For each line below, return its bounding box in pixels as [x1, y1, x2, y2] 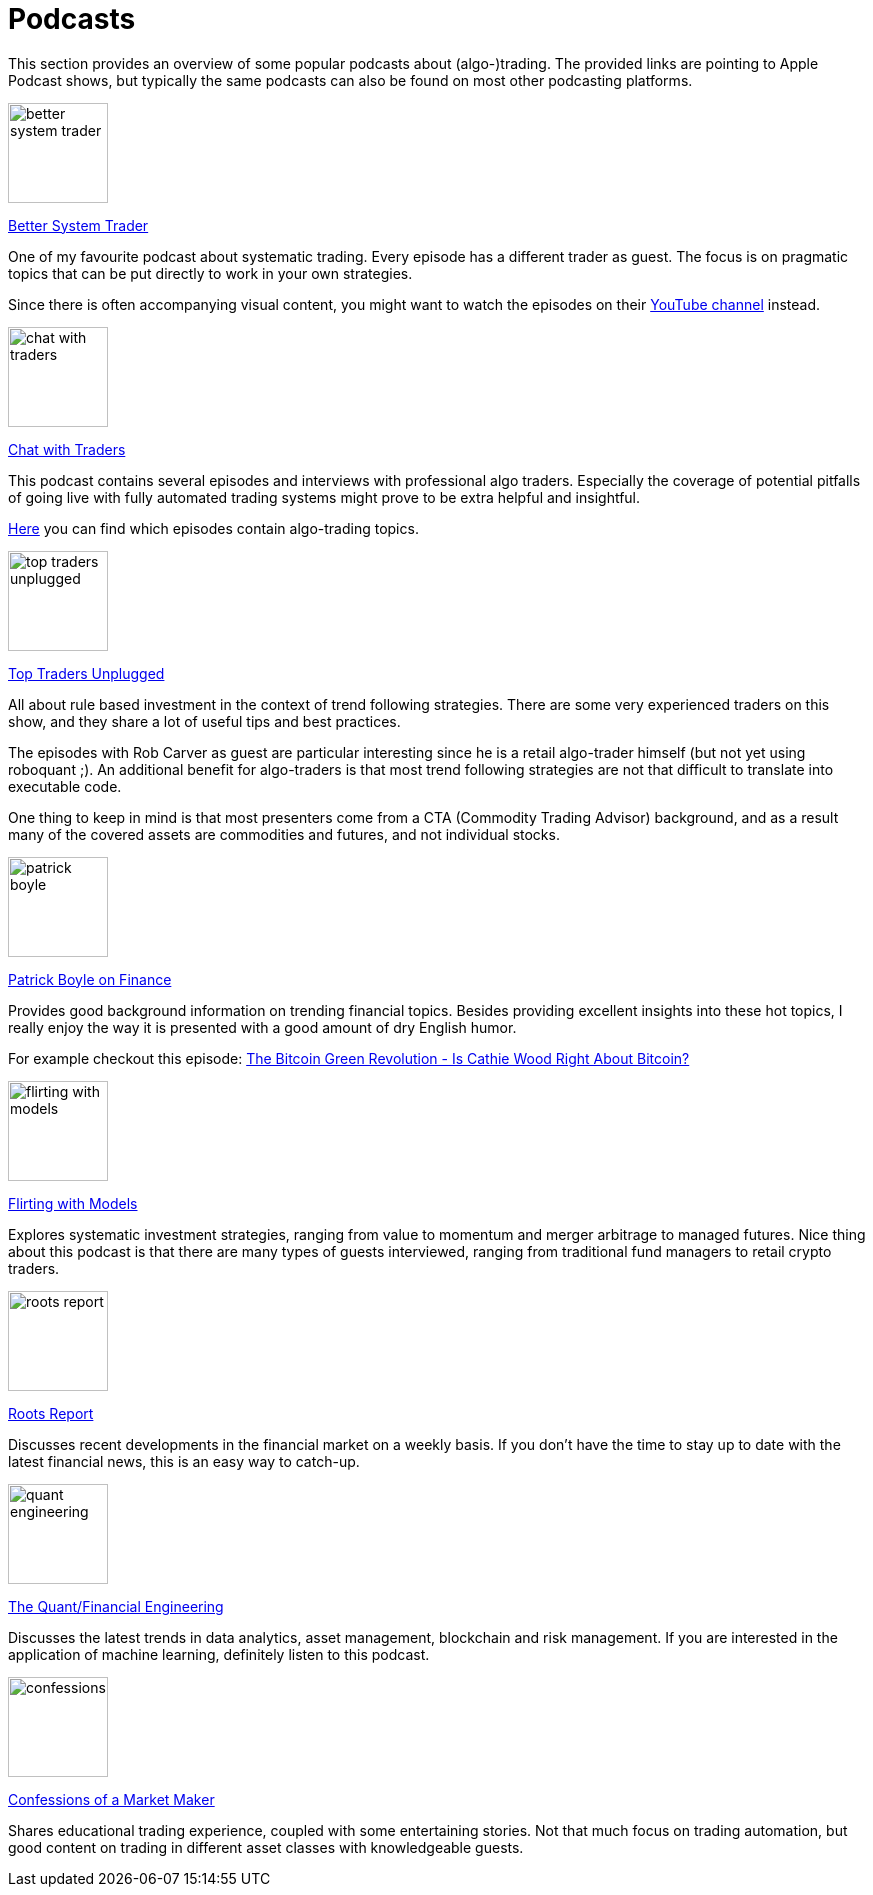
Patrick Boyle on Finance [8, 970, 172, 988]
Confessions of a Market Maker [8, 1790, 215, 1808]
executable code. [8, 777, 122, 795]
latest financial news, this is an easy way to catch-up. [8, 1452, 360, 1470]
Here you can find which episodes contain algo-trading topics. [8, 519, 419, 537]
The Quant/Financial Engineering [8, 1597, 224, 1615]
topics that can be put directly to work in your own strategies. [8, 264, 413, 282]
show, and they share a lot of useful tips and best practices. [8, 712, 401, 730]
